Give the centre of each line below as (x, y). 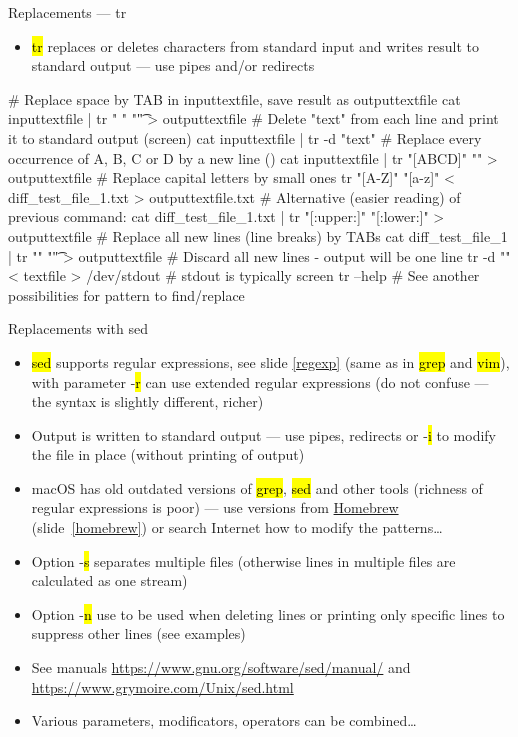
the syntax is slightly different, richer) (147, 401)
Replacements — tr (67, 12)
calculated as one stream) (109, 580)
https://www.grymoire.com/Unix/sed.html (162, 686)
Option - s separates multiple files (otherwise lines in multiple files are (243, 560)
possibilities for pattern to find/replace (126, 294)
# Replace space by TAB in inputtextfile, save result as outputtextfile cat (234, 98)
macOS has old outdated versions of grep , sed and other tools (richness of (257, 487)
